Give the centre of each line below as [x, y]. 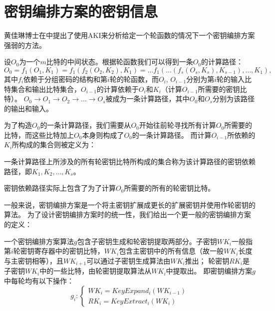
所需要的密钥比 [222, 89]
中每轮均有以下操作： [39, 280]
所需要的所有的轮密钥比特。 [169, 188]
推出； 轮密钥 [207, 260]
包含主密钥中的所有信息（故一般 [171, 251]
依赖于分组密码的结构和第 [66, 79]
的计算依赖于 [118, 89]
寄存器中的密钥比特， [69, 251]
